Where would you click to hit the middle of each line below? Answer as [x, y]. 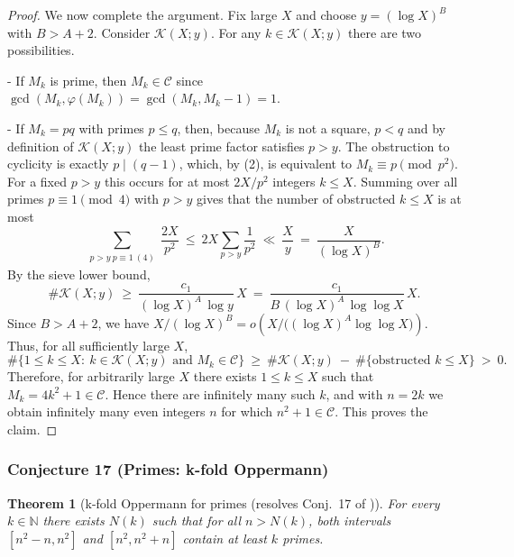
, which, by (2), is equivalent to [266, 164]
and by [426, 128]
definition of [41, 146]
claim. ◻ [32, 429]
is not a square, [328, 128]
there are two [385, 32]
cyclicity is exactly [58, 164]
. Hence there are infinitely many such [210, 393]
